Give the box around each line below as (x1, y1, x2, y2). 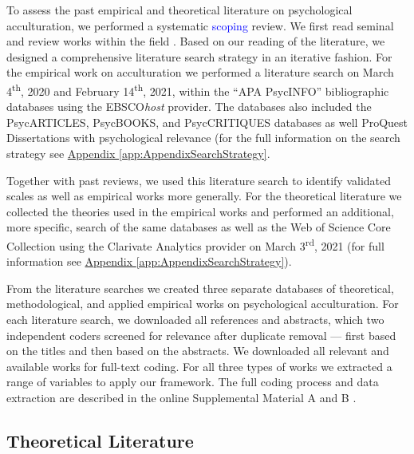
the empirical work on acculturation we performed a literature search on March (6, 64, 394, 81)
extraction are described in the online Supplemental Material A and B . (6, 389, 357, 405)
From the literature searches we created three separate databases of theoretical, (6, 279, 394, 296)
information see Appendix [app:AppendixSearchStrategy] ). (6, 253, 292, 270)
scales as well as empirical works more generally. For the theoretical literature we (6, 188, 402, 204)
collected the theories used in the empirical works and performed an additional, (6, 203, 394, 219)
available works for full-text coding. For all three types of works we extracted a (6, 357, 392, 374)
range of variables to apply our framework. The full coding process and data (6, 373, 379, 390)
